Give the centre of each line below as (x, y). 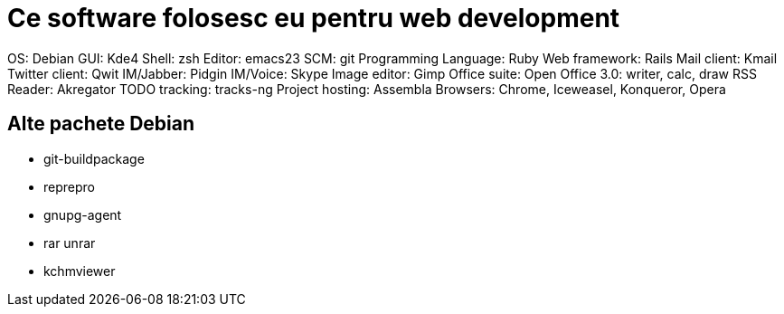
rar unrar (70, 243)
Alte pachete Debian (101, 124)
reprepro (69, 186)
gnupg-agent (83, 214)
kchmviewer (80, 271)
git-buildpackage (94, 158)
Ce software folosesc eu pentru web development (314, 18)
